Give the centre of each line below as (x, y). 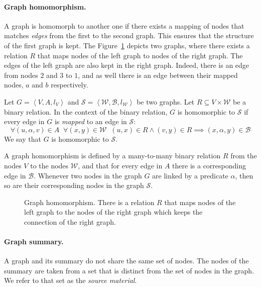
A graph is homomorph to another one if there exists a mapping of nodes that (124, 25)
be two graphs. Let (166, 101)
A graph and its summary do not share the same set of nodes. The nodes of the (126, 261)
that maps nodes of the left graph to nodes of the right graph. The (140, 55)
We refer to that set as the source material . (71, 280)
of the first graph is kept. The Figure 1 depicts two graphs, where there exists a (127, 45)
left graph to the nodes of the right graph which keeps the (113, 212)
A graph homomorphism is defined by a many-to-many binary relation (112, 156)
